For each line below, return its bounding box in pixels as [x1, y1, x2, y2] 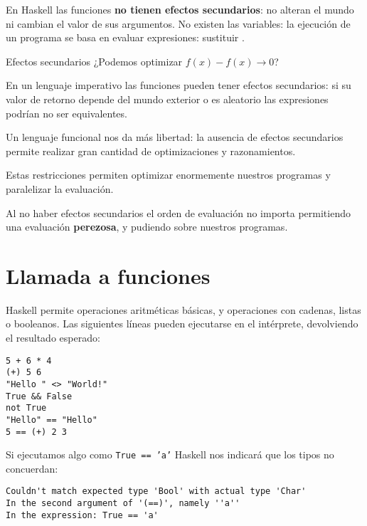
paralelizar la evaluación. [6, 181, 114, 196]
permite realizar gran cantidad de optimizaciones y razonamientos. [6, 143, 296, 158]
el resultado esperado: [6, 330, 100, 345]
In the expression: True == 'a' [6, 510, 159, 520]
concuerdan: [6, 461, 58, 475]
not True [6, 403, 47, 414]
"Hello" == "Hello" [6, 414, 97, 425]
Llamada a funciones [6, 261, 211, 290]
